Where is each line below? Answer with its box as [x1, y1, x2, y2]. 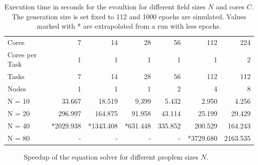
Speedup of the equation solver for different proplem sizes [24, 151, 198, 162]
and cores [215, 1, 245, 11]
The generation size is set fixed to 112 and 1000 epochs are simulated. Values [11, 11, 247, 21]
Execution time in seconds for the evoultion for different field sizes [4, 1, 206, 11]
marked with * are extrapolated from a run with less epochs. [37, 21, 221, 31]
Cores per [7, 49, 37, 59]
